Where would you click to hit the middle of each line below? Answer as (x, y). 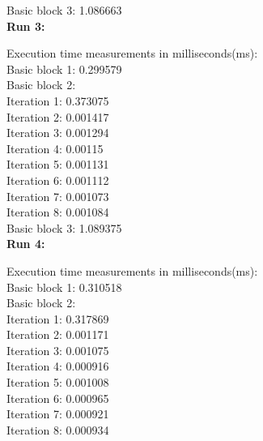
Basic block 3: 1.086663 (64, 10)
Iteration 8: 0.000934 (58, 429)
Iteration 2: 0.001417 (58, 116)
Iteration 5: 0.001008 (58, 382)
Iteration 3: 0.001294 (58, 133)
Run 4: (26, 244)
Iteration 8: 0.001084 (58, 212)
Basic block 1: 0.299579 (64, 69)
